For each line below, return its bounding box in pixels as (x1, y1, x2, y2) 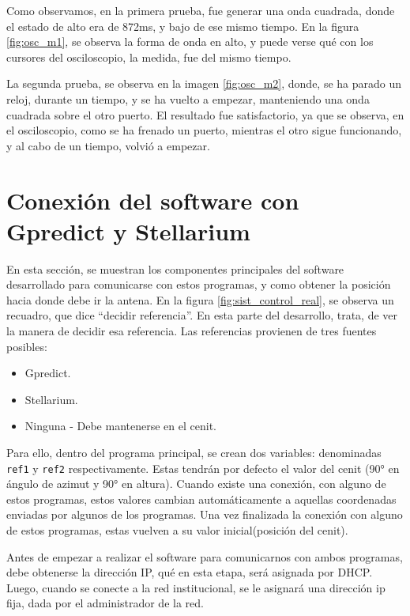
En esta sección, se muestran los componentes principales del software (6, 260, 344, 277)
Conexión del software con (6, 183, 299, 216)
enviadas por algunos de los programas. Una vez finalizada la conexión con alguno (6, 506, 403, 523)
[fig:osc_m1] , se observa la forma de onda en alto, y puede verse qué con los (6, 33, 374, 50)
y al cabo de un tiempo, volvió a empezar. (6, 137, 210, 153)
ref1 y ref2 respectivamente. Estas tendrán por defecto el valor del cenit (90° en (6, 459, 400, 476)
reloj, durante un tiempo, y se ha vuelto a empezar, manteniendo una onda (6, 90, 370, 107)
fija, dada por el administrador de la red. (6, 595, 204, 611)
